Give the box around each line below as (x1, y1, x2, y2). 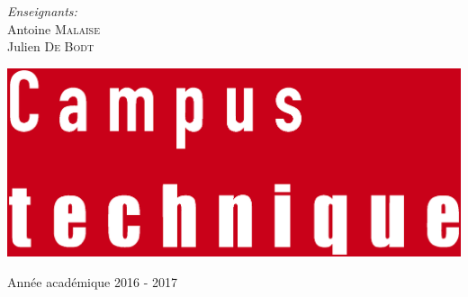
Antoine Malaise (7, 19, 100, 38)
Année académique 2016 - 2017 (7, 272, 177, 291)
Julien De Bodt (7, 37, 94, 56)
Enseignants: (7, 2, 77, 20)
